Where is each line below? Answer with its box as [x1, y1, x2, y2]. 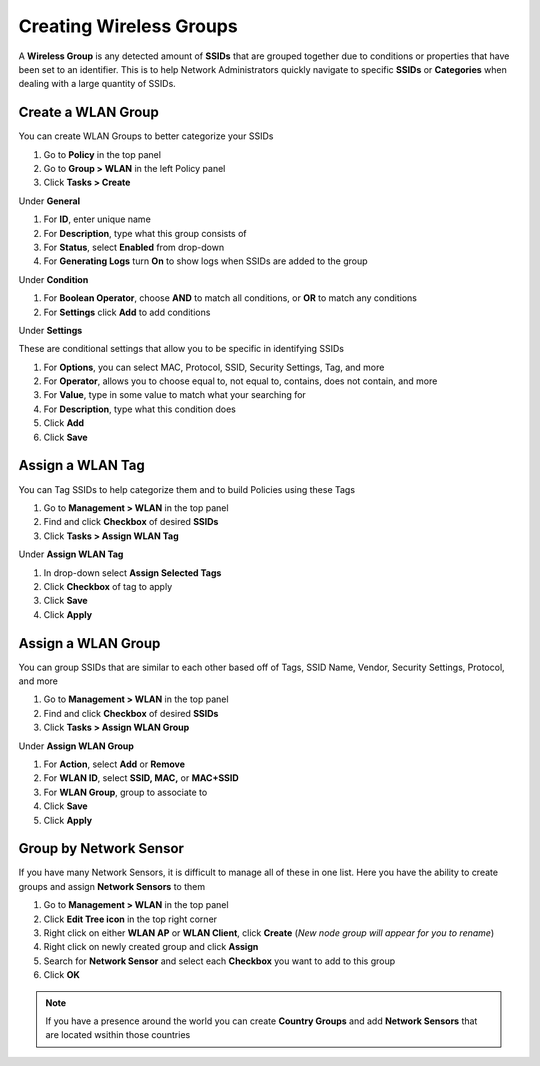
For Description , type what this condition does [43, 403, 237, 415]
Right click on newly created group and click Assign [43, 941, 259, 953]
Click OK [43, 969, 80, 981]
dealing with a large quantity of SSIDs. [18, 78, 177, 90]
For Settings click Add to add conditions [43, 306, 211, 318]
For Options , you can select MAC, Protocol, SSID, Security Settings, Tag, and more [43, 361, 385, 373]
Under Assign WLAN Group [18, 740, 135, 752]
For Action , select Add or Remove [43, 758, 185, 770]
